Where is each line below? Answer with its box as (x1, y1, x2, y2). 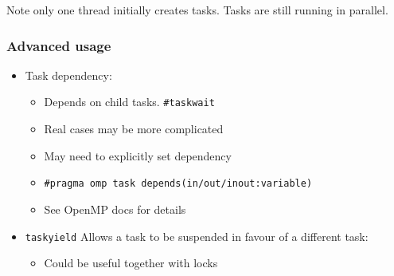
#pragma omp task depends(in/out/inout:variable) (44, 178, 313, 190)
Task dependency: (25, 66, 112, 83)
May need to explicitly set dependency (44, 147, 232, 164)
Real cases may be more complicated (44, 120, 224, 137)
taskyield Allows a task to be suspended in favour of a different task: (25, 227, 369, 244)
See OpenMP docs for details (44, 200, 186, 217)
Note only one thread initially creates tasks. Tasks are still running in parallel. (6, 2, 388, 18)
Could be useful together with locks (44, 254, 218, 271)
